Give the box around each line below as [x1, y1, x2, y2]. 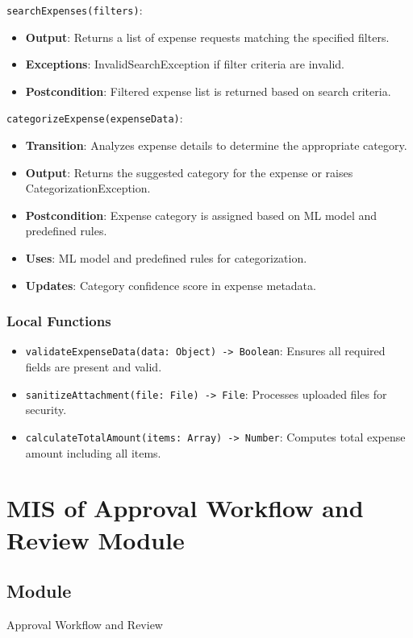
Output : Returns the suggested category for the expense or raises [25, 164, 353, 180]
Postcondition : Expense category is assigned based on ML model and [25, 206, 378, 223]
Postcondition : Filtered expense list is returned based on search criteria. [25, 82, 391, 99]
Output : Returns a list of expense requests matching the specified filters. [25, 28, 390, 45]
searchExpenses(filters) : [6, 2, 143, 18]
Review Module [6, 523, 185, 556]
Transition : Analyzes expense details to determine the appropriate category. [25, 137, 407, 154]
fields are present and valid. [25, 358, 162, 375]
